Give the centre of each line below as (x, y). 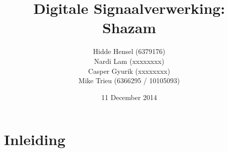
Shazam (129, 27)
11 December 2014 (129, 97)
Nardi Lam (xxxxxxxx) (129, 61)
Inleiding (35, 139)
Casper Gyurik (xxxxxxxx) (129, 71)
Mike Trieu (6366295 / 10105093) (129, 80)
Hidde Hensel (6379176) (129, 51)
